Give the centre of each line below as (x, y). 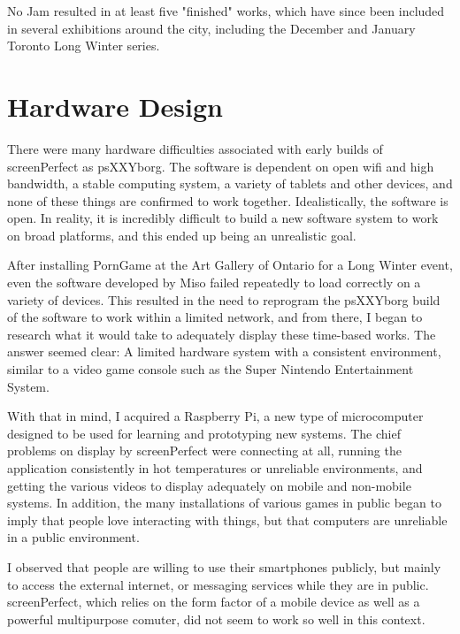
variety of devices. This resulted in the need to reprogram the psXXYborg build (224, 299)
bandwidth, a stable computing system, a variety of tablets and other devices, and (230, 183)
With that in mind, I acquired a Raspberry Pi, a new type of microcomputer (215, 416)
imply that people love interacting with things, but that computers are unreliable (227, 519)
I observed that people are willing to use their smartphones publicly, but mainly (224, 566)
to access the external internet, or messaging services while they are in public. (218, 584)
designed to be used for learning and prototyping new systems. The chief (204, 433)
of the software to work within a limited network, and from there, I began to (215, 317)
